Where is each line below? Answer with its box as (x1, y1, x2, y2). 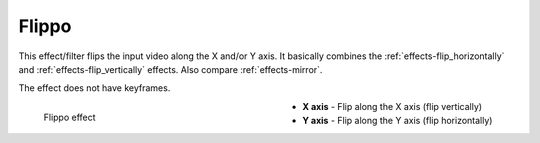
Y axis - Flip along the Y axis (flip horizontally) (302, 115, 493, 127)
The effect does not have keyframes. (18, 82, 171, 94)
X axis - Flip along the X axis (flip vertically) (302, 100, 483, 112)
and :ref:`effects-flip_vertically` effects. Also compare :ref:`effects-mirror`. (18, 63, 323, 75)
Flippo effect (43, 111, 96, 123)
